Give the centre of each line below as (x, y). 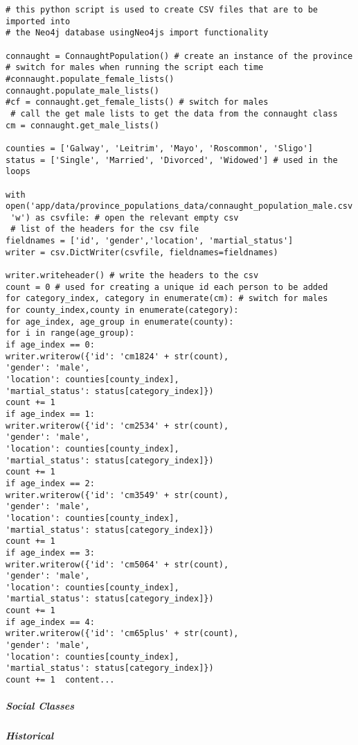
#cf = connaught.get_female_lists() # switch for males (137, 102)
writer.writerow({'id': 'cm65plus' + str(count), (122, 634)
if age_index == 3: (50, 553)
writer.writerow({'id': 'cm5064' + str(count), (117, 564)
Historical (30, 736)
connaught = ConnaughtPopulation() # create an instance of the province (179, 56)
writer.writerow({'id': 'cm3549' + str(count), (117, 495)
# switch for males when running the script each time (135, 68)
